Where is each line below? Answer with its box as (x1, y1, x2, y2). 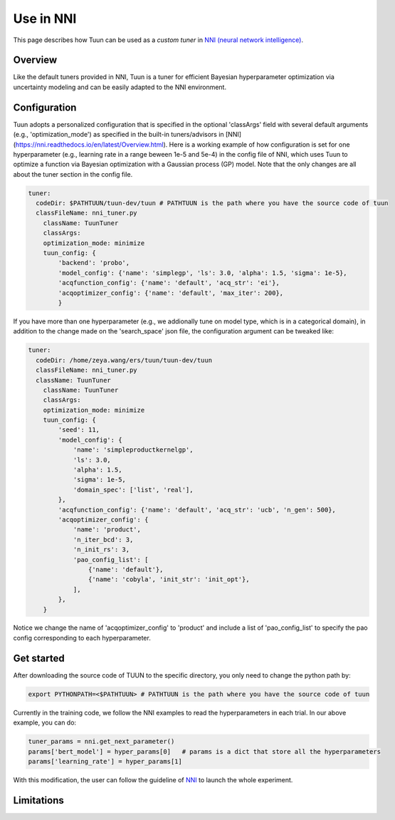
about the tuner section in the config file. (13, 170, 133, 178)
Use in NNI (13, 11, 77, 26)
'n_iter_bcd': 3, (73, 535, 134, 544)
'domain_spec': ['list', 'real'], (73, 485, 194, 494)
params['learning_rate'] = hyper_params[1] (28, 757, 183, 765)
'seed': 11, (58, 426, 100, 434)
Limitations (13, 794, 64, 806)
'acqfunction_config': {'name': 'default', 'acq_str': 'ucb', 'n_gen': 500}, (58, 506, 336, 514)
